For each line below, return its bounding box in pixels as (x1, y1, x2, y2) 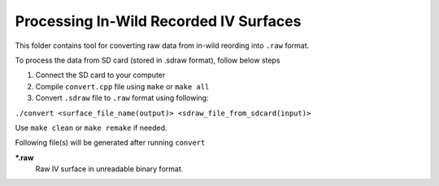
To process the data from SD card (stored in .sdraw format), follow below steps (15, 55, 280, 65)
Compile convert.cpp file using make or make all (35, 81, 210, 91)
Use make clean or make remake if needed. (15, 123, 167, 132)
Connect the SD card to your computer (35, 70, 166, 80)
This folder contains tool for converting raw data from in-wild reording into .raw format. (15, 41, 310, 50)
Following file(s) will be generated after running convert (15, 138, 206, 148)
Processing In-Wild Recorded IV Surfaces (15, 12, 302, 30)
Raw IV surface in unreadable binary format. (35, 164, 184, 174)
